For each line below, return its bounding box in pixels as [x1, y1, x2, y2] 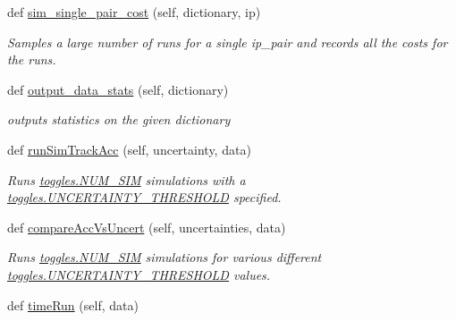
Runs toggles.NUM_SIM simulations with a [7, 170, 246, 189]
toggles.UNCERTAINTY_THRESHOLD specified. [7, 188, 282, 207]
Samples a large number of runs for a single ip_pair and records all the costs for [7, 32, 448, 51]
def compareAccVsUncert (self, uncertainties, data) [7, 217, 286, 236]
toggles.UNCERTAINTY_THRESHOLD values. [7, 265, 271, 283]
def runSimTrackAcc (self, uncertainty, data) [7, 139, 251, 158]
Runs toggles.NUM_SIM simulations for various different [7, 248, 322, 266]
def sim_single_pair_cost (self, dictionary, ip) [7, 3, 261, 21]
